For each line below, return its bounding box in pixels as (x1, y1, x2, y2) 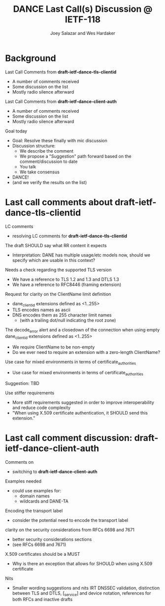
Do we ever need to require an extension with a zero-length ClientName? (12, 350, 161, 355)
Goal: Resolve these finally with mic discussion (12, 137, 107, 143)
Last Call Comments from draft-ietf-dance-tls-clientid (5, 69, 117, 75)
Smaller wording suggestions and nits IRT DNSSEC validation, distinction (12, 585, 160, 591)
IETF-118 (65, 14, 101, 25)
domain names (19, 493, 50, 499)
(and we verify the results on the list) (12, 179, 87, 185)
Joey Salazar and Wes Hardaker (50, 30, 116, 36)
